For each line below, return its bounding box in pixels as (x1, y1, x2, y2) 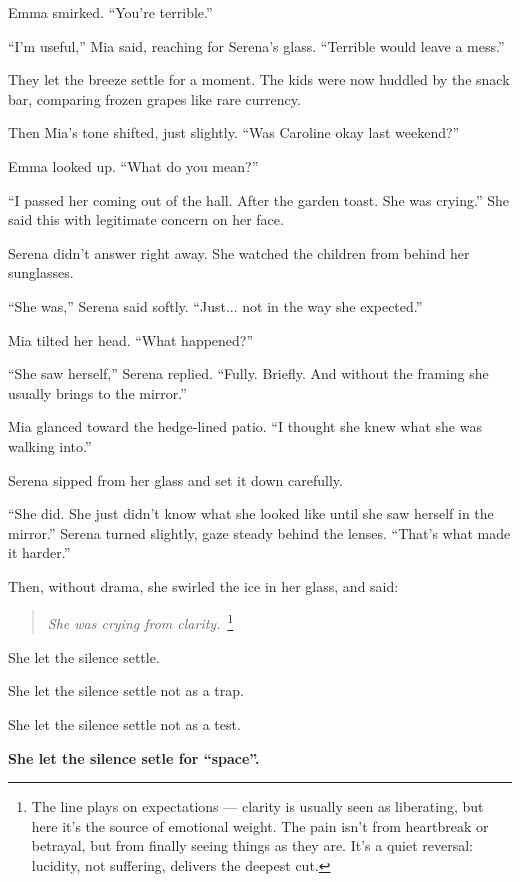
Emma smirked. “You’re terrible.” (8, 2, 213, 22)
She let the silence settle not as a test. (8, 713, 241, 734)
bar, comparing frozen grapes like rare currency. (8, 88, 301, 109)
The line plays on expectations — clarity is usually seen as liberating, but (31, 796, 484, 817)
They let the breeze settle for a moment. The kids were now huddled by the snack (8, 69, 510, 90)
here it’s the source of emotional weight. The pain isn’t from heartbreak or (31, 815, 489, 836)
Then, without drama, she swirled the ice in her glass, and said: (8, 575, 399, 596)
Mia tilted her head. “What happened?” (8, 329, 254, 350)
